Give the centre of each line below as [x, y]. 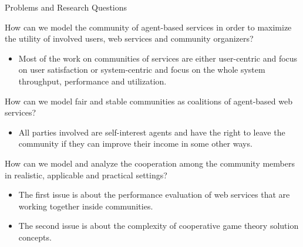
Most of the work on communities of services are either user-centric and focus [158, 58]
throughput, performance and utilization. [92, 81]
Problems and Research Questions [66, 7]
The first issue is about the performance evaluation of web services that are [154, 194]
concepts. [35, 237]
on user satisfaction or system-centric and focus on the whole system [142, 70]
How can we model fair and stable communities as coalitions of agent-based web [149, 101]
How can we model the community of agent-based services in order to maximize [148, 27]
